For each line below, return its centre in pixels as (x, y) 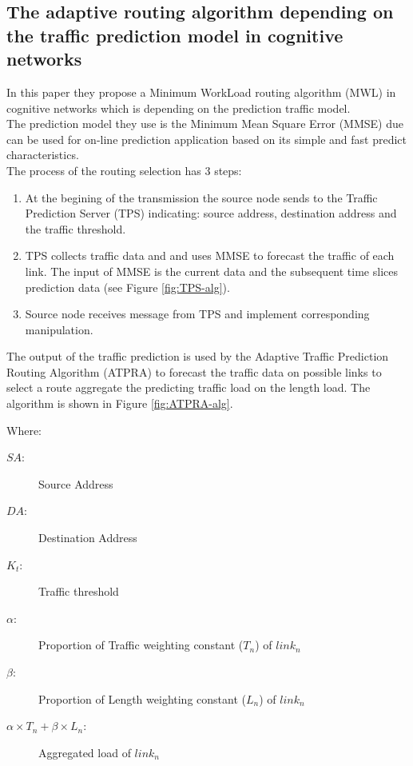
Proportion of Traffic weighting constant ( (141, 645)
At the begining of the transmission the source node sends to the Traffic (201, 197)
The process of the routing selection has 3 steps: (124, 170)
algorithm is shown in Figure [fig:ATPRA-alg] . (120, 403)
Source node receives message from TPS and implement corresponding (197, 314)
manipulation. (59, 329)
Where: (24, 430)
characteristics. (43, 155)
